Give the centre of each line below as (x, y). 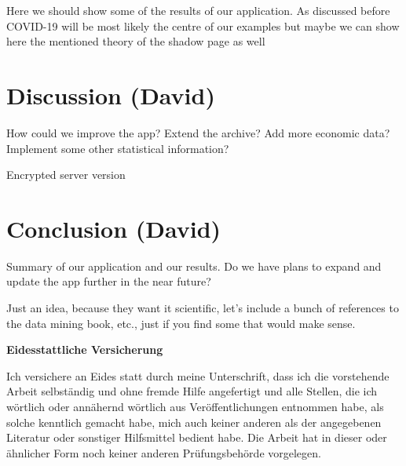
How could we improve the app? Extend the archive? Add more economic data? (198, 132)
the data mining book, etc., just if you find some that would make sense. (181, 323)
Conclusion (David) (114, 228)
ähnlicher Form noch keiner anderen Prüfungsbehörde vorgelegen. (164, 452)
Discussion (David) (111, 95)
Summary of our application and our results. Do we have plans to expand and (194, 266)
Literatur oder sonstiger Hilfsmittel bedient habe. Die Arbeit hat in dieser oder (197, 437)
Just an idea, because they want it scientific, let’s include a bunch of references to (203, 308)
